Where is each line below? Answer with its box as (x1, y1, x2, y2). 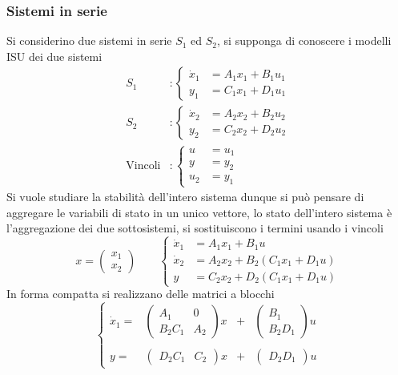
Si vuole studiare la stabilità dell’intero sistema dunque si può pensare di (6, 188, 364, 205)
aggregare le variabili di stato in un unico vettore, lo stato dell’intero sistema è (6, 204, 392, 220)
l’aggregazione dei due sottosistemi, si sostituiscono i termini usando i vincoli (6, 220, 384, 236)
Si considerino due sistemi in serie (6, 32, 172, 49)
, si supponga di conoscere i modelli (217, 32, 392, 49)
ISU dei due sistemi (6, 47, 103, 64)
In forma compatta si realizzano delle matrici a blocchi (6, 285, 275, 302)
